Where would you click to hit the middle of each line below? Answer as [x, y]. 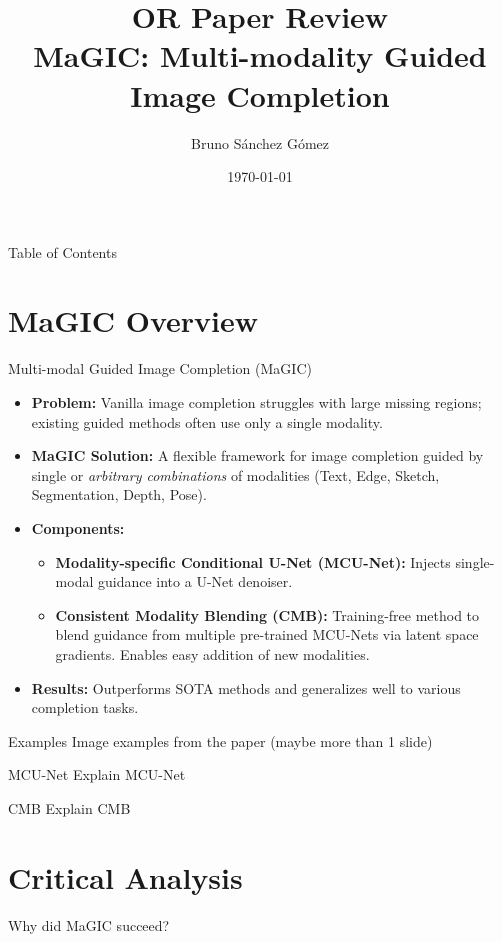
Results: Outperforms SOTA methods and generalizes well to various [246, 687]
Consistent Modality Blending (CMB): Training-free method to [267, 614]
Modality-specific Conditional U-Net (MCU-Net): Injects [253, 561]
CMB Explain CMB [69, 807]
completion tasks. [85, 707]
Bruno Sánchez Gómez [260, 142]
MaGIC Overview [133, 320]
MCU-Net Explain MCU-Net [97, 774]
